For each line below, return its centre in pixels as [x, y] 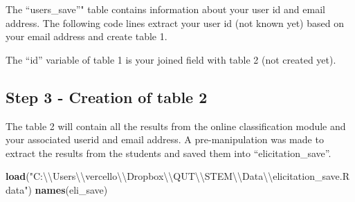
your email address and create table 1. [87, 36]
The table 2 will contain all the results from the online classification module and [176, 126]
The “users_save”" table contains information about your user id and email [165, 9]
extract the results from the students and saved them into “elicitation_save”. [169, 153]
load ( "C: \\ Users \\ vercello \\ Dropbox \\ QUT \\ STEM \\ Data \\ [139, 176]
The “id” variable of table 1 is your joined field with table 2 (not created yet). [171, 59]
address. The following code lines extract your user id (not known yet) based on [175, 22]
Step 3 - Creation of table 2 [107, 97]
